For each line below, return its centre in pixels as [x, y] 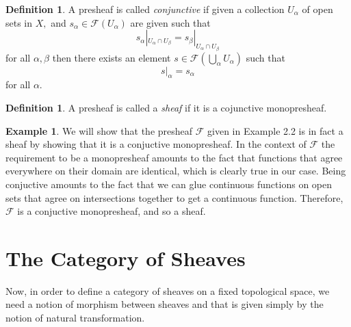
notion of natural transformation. [75, 318]
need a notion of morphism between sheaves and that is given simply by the [165, 304]
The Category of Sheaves [126, 258]
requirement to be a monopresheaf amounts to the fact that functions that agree [174, 157]
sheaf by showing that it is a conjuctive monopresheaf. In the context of [156, 144]
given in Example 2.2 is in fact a [275, 130]
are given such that [170, 22]
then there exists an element [112, 57]
